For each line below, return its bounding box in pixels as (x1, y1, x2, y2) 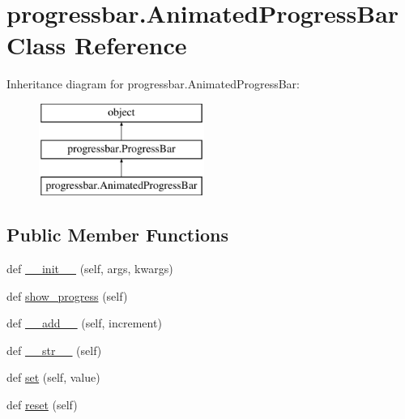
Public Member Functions (6, 222, 228, 247)
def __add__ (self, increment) (6, 314, 162, 331)
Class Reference (6, 28, 187, 62)
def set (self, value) (6, 369, 100, 386)
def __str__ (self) (6, 341, 102, 358)
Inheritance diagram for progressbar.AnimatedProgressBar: (6, 75, 300, 92)
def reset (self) (6, 396, 78, 413)
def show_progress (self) (6, 287, 128, 304)
